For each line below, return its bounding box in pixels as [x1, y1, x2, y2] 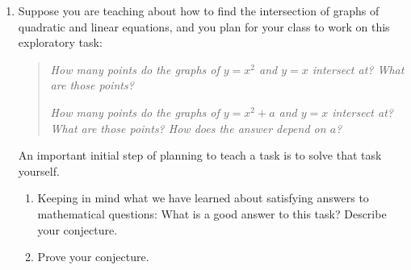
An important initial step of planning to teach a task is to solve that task [18, 147, 382, 164]
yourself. [18, 162, 60, 179]
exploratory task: [18, 34, 103, 51]
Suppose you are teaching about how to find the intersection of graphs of [18, 2, 380, 19]
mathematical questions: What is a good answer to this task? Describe [37, 205, 387, 222]
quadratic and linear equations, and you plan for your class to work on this [18, 18, 390, 35]
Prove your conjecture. [37, 248, 149, 265]
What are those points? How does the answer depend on [50, 119, 326, 136]
